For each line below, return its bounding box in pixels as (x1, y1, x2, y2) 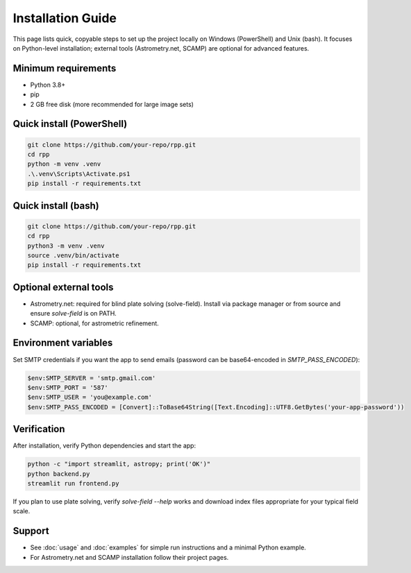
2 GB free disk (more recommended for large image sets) (30, 100, 194, 108)
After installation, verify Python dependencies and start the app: (12, 441, 196, 450)
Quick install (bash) (12, 200, 100, 212)
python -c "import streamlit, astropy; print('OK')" (27, 460, 211, 468)
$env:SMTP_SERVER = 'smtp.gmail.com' (27, 374, 156, 382)
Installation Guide (12, 10, 117, 26)
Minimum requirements (12, 62, 117, 74)
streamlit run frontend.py (27, 479, 119, 487)
